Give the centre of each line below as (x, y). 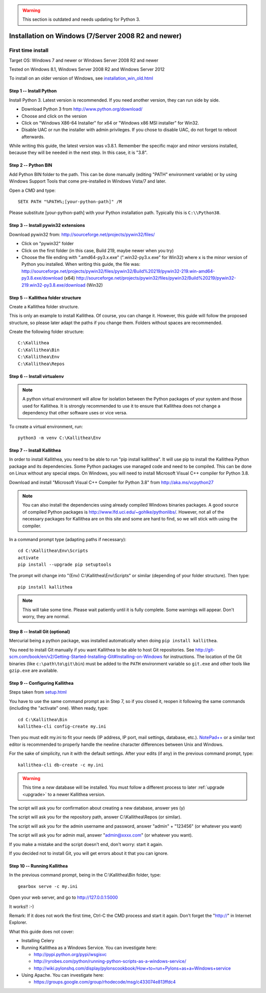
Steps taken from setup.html (38, 692)
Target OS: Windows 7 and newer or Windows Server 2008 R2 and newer (84, 60)
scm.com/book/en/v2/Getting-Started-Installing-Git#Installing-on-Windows (86, 657)
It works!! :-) (22, 906)
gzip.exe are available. (34, 670)
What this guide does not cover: (41, 931)
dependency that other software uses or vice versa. (75, 413)
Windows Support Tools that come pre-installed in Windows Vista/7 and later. (88, 181)
